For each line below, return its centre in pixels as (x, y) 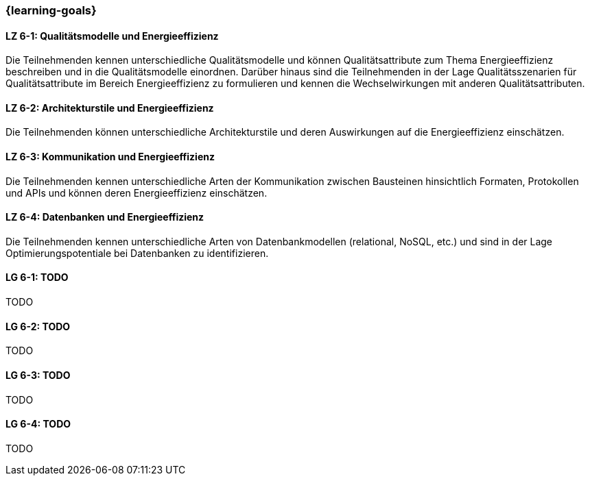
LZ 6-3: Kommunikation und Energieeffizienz (110, 157)
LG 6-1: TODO (37, 277)
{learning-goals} (51, 10)
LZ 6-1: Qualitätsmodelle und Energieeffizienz (112, 36)
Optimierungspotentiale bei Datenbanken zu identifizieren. (137, 253)
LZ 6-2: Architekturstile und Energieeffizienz (110, 108)
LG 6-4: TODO (38, 424)
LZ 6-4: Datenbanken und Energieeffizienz (105, 217)
